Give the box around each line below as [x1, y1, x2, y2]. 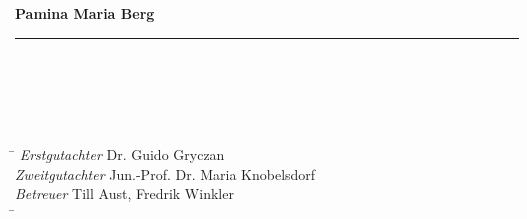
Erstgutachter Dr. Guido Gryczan [19, 143, 225, 164]
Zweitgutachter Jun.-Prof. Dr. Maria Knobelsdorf [15, 163, 316, 184]
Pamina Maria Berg [15, 3, 155, 23]
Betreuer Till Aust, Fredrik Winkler [15, 183, 234, 204]
